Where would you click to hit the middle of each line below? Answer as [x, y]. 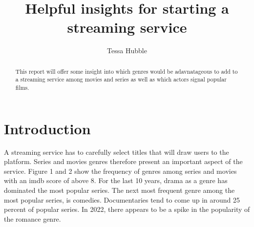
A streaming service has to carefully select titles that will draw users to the [116, 152]
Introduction [47, 128]
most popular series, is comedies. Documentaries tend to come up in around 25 [122, 199]
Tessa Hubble [127, 51]
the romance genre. [32, 218]
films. [22, 88]
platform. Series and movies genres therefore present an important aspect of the [123, 161]
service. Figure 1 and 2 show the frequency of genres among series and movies [120, 171]
